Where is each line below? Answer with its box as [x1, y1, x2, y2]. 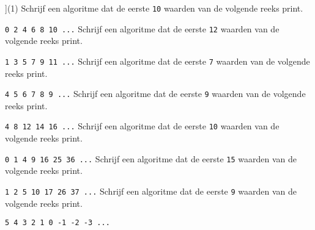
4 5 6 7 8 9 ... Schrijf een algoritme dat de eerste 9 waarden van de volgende [5, 87, 306, 100]
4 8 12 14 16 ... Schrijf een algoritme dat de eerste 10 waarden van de [5, 120, 280, 132]
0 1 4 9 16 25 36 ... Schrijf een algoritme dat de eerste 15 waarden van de [5, 152, 297, 165]
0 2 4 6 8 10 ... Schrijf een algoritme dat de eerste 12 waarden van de [5, 22, 280, 35]
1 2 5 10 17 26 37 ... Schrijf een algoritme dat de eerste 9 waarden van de [5, 184, 297, 197]
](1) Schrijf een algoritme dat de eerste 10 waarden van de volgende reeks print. [5, 2, 303, 14]
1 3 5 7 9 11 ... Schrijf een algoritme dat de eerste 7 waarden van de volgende [5, 54, 310, 67]
